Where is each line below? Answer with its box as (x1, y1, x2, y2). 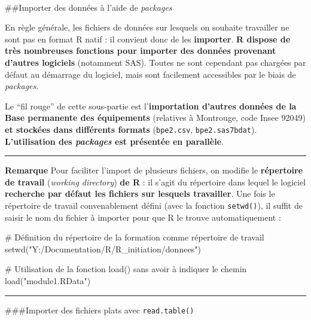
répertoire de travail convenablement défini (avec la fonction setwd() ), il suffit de (5, 199, 303, 211)
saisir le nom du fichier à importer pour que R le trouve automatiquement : (5, 211, 281, 223)
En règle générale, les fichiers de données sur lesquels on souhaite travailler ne (5, 21, 289, 33)
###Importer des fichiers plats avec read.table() (5, 303, 194, 316)
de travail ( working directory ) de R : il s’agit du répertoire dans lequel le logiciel (5, 175, 306, 188)
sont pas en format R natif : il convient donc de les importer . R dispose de (5, 32, 291, 45)
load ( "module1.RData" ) (5, 275, 91, 287)
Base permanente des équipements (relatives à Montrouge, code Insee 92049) (5, 111, 306, 124)
